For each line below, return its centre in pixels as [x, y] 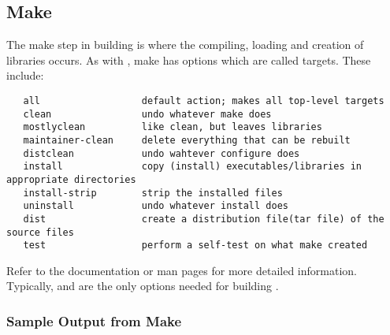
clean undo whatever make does [147, 114]
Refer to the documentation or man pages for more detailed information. [182, 270]
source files [40, 232]
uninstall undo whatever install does [156, 206]
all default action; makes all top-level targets [204, 100]
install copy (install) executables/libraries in [193, 167]
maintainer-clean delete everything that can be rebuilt [187, 140]
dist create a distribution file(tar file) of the [204, 219]
